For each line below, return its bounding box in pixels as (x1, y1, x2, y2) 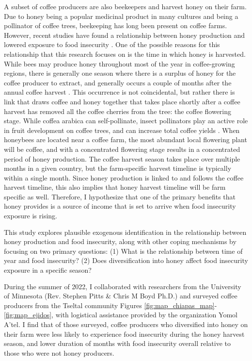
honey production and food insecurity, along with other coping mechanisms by (4, 236, 236, 246)
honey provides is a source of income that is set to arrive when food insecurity (4, 201, 236, 211)
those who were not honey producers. (4, 347, 114, 358)
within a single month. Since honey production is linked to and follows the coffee (4, 172, 244, 182)
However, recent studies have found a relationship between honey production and (4, 30, 245, 40)
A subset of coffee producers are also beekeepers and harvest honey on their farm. (4, 1, 247, 11)
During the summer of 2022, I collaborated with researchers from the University (4, 281, 241, 291)
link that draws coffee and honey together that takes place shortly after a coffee (4, 96, 240, 106)
